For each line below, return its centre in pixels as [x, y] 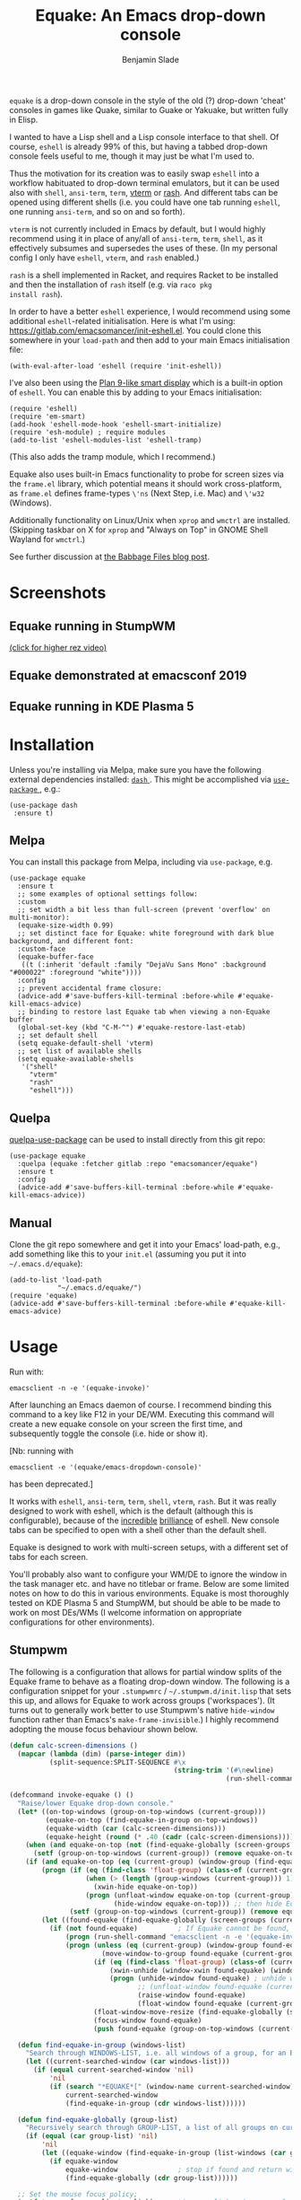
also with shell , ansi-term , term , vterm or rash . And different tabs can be [144, 192]
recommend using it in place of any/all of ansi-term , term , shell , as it [136, 238]
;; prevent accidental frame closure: [90, 988]
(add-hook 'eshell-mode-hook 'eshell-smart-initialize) [116, 424]
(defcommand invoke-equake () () [72, 1795]
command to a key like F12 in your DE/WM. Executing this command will [142, 1415]
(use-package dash [43, 805]
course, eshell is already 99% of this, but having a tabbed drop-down [139, 146]
